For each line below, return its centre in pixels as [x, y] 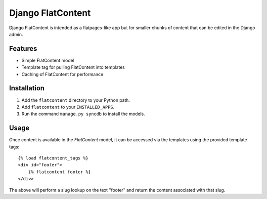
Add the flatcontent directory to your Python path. [76, 100]
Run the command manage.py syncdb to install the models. [83, 114]
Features [23, 49]
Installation [27, 88]
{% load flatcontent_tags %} [53, 158]
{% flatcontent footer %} [60, 172]
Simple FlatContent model [48, 60]
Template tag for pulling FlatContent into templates [73, 67]
